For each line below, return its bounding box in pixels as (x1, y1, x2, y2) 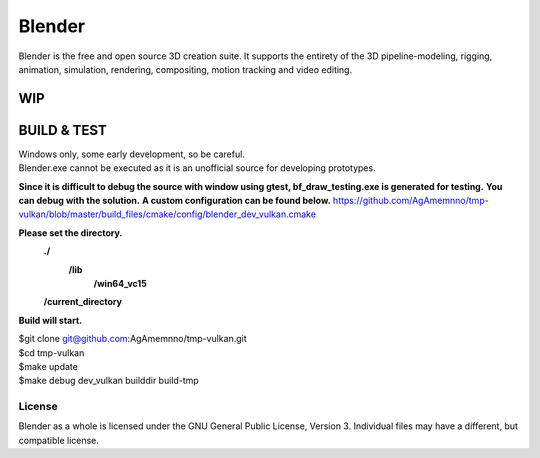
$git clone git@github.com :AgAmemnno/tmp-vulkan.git (18, 333, 247, 345)
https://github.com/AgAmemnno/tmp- (332, 195, 489, 207)
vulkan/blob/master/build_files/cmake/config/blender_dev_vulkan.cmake (18, 208, 317, 220)
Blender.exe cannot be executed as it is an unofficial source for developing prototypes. (18, 162, 376, 174)
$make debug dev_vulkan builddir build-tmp (18, 375, 199, 387)
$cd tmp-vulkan (18, 346, 85, 359)
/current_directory (43, 296, 122, 308)
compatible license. (18, 434, 100, 446)
